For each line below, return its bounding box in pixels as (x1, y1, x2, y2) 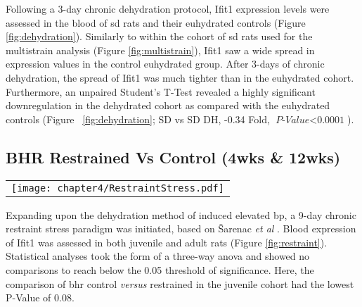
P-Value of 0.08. (6, 290, 75, 305)
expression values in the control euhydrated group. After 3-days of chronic (6, 56, 325, 71)
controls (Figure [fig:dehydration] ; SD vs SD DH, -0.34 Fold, (6, 111, 270, 126)
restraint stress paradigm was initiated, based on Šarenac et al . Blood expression (6, 221, 356, 236)
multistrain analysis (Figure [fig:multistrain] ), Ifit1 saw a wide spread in (6, 42, 315, 57)
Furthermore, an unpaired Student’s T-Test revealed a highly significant (6, 84, 316, 99)
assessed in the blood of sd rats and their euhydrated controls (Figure (6, 15, 306, 30)
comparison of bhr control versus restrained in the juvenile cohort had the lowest (6, 276, 354, 291)
